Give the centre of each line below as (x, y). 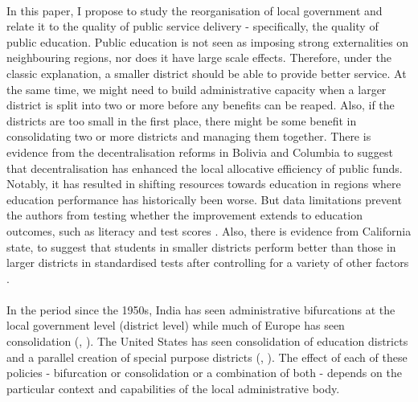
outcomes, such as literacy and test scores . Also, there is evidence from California (209, 230)
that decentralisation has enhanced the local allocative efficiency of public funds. (205, 168)
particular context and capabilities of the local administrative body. (173, 388)
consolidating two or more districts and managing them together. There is (189, 136)
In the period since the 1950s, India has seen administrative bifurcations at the (201, 309)
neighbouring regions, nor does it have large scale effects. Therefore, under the (199, 57)
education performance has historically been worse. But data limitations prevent (204, 199)
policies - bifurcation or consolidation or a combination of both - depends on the (204, 373)
